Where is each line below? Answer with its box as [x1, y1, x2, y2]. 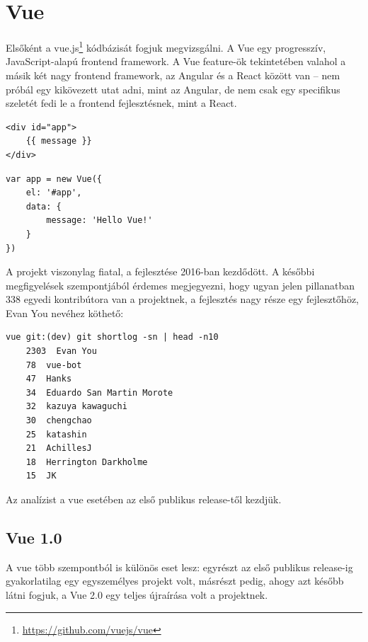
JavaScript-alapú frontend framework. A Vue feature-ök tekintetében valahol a [6, 54, 346, 69]
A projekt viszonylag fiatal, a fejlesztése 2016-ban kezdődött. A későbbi [6, 264, 315, 279]
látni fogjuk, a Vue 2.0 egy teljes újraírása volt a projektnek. [6, 587, 268, 602]
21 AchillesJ [25, 443, 92, 454]
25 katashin [25, 429, 87, 440]
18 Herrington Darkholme [25, 457, 148, 467]
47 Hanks [25, 374, 72, 384]
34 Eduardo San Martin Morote [25, 387, 173, 398]
